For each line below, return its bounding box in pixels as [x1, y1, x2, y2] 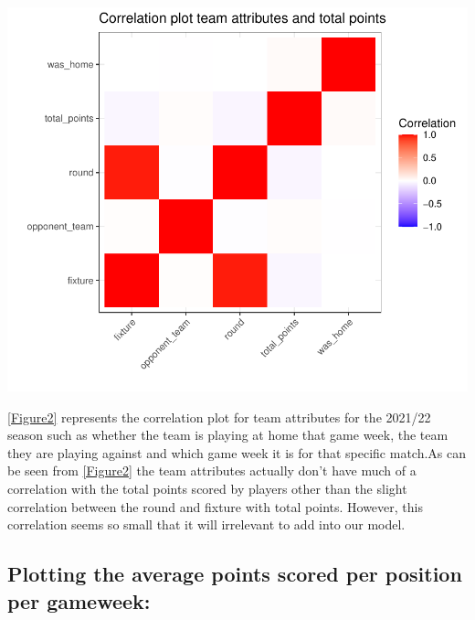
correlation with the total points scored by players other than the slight [7, 478, 407, 497]
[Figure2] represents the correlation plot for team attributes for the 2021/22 [7, 407, 431, 426]
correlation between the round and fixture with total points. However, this [7, 497, 423, 516]
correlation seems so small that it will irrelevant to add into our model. [7, 515, 406, 534]
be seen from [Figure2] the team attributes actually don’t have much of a [7, 461, 417, 480]
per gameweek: [7, 586, 151, 615]
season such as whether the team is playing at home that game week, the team [7, 425, 449, 444]
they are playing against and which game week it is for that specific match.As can [7, 443, 467, 462]
